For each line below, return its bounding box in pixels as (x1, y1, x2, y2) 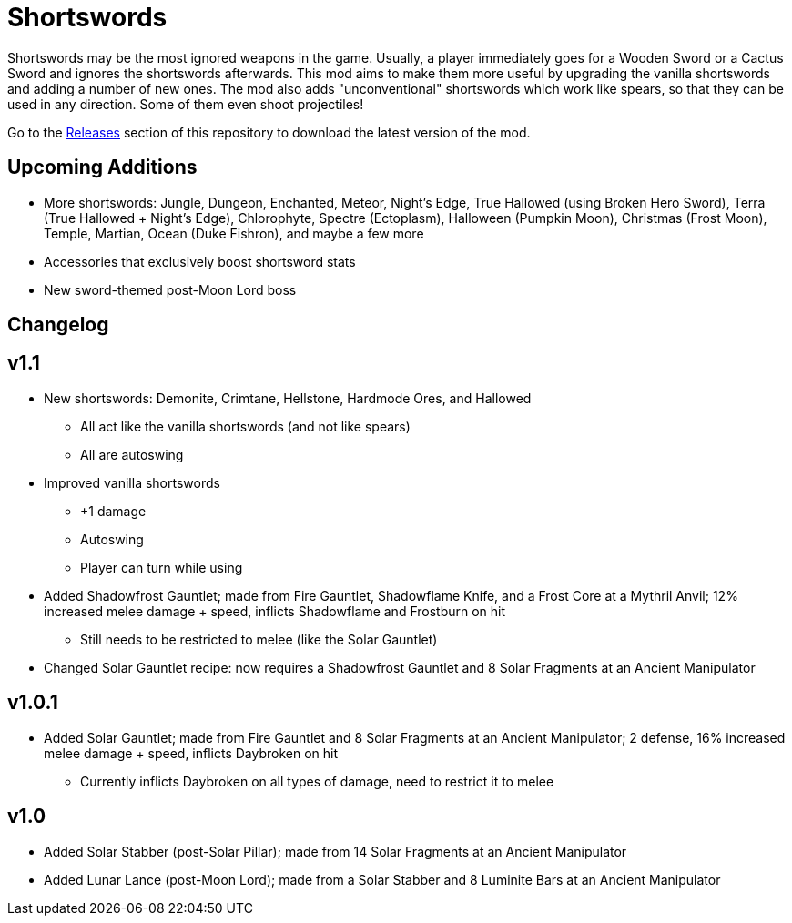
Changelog (7, 313, 109, 337)
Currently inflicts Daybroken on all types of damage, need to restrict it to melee (80, 773, 554, 789)
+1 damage (80, 502, 147, 519)
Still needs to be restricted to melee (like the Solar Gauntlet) (80, 631, 438, 647)
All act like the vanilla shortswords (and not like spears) (80, 418, 411, 434)
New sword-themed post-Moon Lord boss (44, 281, 297, 298)
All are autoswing (80, 446, 184, 462)
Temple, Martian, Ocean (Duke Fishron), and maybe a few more (44, 225, 424, 241)
